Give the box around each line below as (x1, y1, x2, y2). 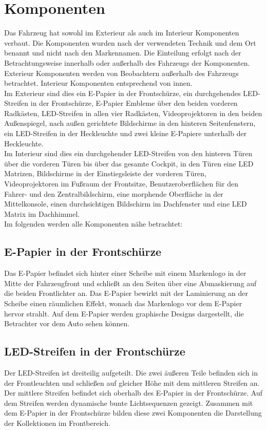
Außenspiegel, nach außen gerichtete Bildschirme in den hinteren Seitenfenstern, (4, 118, 256, 128)
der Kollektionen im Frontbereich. (4, 417, 110, 428)
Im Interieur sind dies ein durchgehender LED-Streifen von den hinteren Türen (4, 148, 253, 159)
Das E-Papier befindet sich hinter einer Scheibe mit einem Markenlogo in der (4, 268, 246, 278)
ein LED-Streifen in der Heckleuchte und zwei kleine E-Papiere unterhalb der (4, 128, 247, 139)
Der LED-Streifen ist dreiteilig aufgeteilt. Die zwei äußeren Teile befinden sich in (4, 367, 258, 378)
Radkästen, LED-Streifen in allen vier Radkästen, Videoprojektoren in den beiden (4, 107, 262, 118)
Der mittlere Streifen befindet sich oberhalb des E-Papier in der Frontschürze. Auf (4, 387, 263, 398)
